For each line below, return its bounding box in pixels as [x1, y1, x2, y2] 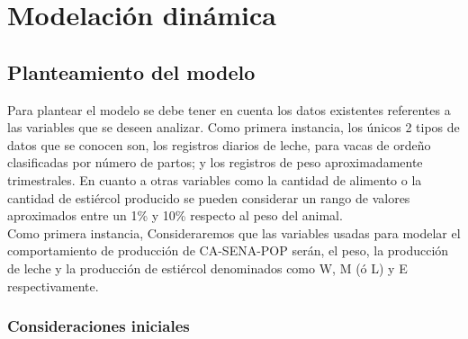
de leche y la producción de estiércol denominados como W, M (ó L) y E [7, 258, 408, 277]
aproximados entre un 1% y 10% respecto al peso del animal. [7, 206, 343, 225]
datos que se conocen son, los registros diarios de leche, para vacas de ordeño [7, 135, 431, 154]
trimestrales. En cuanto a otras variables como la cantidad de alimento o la [7, 170, 422, 189]
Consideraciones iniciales [7, 315, 190, 337]
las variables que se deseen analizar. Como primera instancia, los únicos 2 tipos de [7, 118, 460, 137]
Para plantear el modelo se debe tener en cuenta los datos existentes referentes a [7, 100, 451, 119]
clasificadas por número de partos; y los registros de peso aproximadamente [7, 153, 423, 172]
